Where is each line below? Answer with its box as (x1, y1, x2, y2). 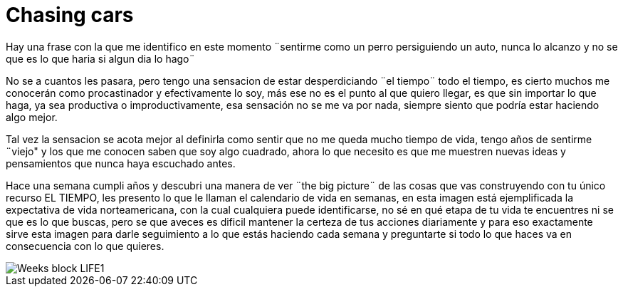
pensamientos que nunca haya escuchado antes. (6, 157, 236, 170)
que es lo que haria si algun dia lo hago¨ (6, 52, 195, 65)
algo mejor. (6, 110, 58, 123)
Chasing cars (6, 3, 134, 27)
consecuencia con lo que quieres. (6, 239, 164, 252)
